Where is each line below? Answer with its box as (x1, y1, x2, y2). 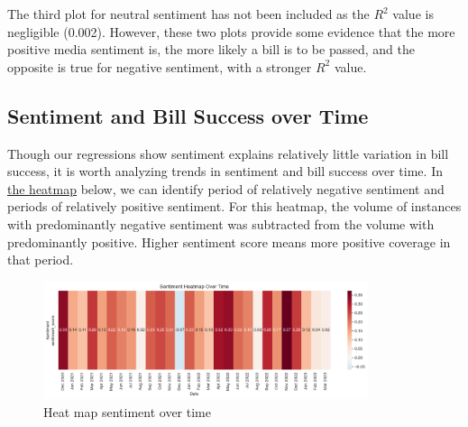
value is (392, 5, 434, 23)
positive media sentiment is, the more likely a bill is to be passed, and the (7, 40, 415, 59)
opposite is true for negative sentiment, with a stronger (7, 57, 312, 76)
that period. (7, 250, 74, 269)
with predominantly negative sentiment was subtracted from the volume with (7, 214, 435, 233)
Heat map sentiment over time (43, 402, 211, 421)
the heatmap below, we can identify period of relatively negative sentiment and (7, 179, 445, 198)
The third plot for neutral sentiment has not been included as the (7, 5, 370, 23)
